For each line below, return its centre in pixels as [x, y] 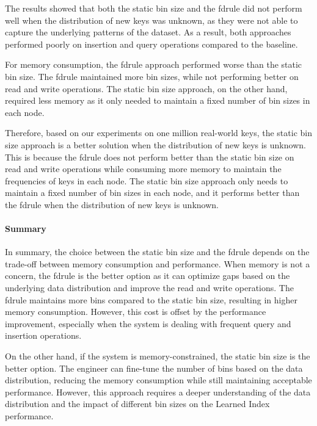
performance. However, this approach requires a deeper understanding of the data [158, 392]
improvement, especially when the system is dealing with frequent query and [148, 323]
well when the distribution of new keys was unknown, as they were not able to [151, 20]
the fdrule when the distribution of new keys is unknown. [112, 204]
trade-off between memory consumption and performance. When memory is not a [158, 263]
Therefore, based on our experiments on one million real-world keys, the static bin [158, 133]
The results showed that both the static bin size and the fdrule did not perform [154, 8]
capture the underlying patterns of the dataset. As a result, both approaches [148, 32]
